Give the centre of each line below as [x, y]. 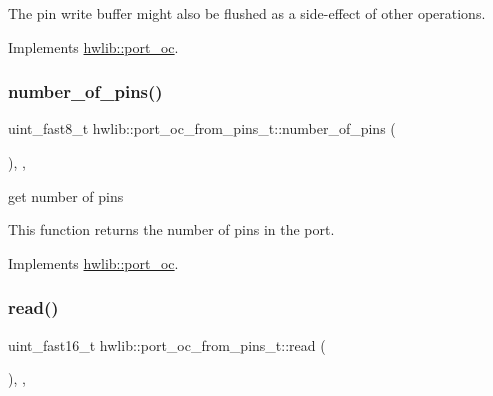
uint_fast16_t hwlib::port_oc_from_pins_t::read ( [167, 344]
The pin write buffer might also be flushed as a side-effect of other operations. [247, 13]
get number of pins [66, 195]
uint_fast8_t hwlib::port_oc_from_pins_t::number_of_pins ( [202, 128]
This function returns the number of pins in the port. [171, 229]
